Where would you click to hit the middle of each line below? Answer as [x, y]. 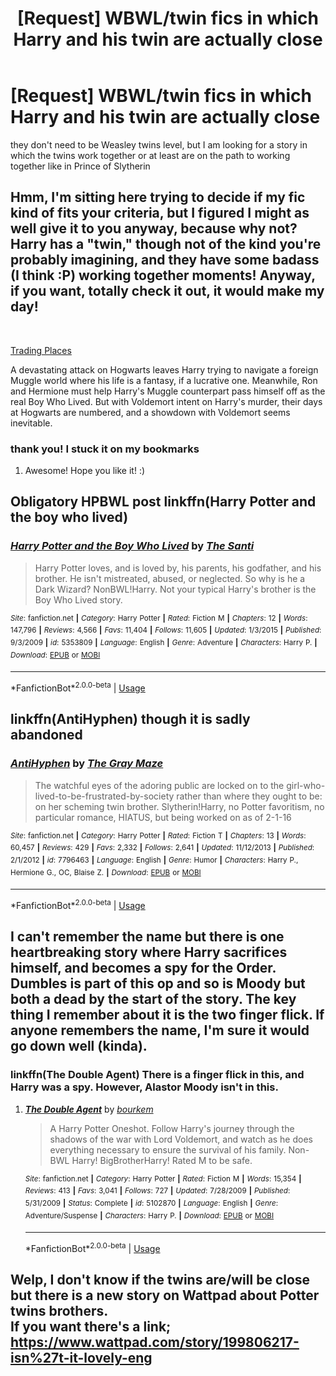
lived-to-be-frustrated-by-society [104, 796]
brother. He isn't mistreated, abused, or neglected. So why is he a [170, 578]
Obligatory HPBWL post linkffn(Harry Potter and [163, 502]
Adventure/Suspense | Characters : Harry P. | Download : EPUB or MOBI [149, 1215]
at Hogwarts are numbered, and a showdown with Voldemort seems [150, 412]
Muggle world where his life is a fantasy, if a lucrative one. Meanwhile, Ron [164, 380]
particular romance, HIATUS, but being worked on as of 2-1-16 [163, 817]
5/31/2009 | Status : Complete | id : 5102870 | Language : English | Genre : [151, 1203]
